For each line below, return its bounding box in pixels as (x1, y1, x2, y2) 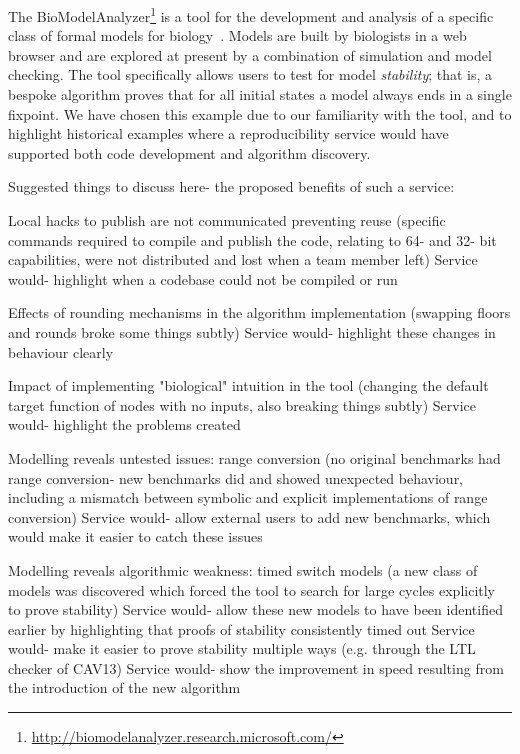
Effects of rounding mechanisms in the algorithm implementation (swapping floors (8, 302, 511, 323)
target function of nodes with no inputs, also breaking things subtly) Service (8, 394, 477, 415)
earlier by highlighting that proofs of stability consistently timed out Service (8, 618, 475, 639)
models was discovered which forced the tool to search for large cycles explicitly (8, 579, 496, 600)
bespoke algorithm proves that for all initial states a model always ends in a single (8, 84, 512, 105)
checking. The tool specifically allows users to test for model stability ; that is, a (8, 64, 493, 85)
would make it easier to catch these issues (8, 526, 263, 547)
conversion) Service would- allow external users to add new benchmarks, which (8, 506, 491, 527)
